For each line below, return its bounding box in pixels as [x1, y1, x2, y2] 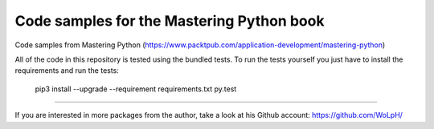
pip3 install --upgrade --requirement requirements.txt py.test [35, 84, 237, 94]
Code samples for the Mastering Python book [14, 12, 325, 30]
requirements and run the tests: [14, 66, 120, 75]
